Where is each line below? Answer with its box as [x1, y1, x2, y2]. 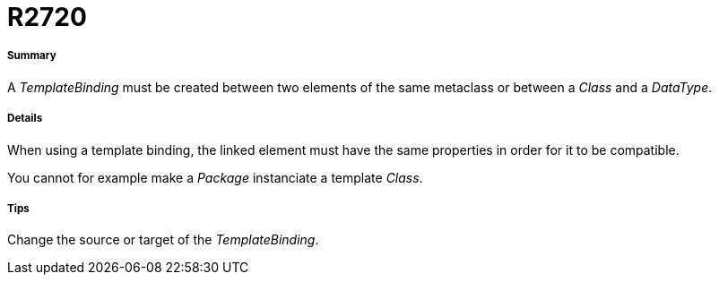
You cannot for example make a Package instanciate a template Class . [7, 169, 423, 185]
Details [7, 112, 43, 125]
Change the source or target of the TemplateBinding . [7, 232, 319, 248]
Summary [7, 49, 56, 63]
